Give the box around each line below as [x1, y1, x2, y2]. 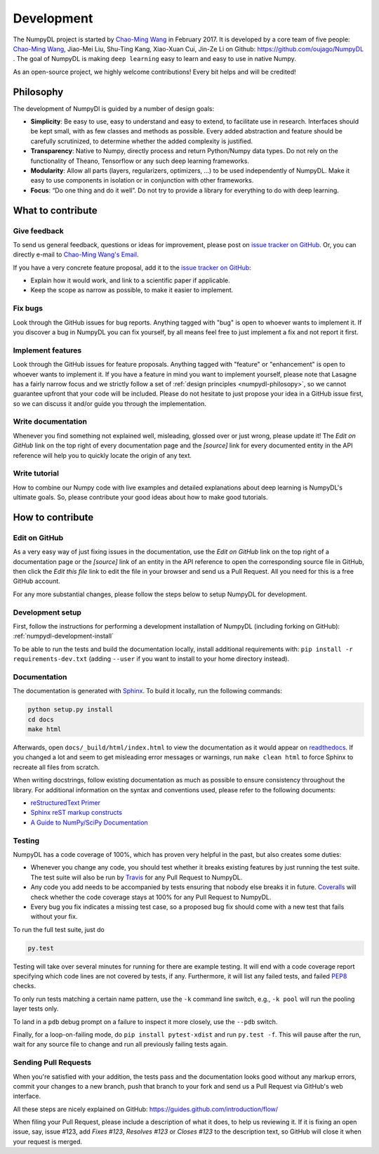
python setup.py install [27, 706, 114, 714]
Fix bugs [13, 303, 44, 313]
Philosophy [13, 86, 64, 98]
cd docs [27, 715, 54, 723]
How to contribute [13, 511, 94, 523]
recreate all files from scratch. [13, 763, 100, 771]
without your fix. [30, 912, 78, 921]
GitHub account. [13, 577, 61, 586]
